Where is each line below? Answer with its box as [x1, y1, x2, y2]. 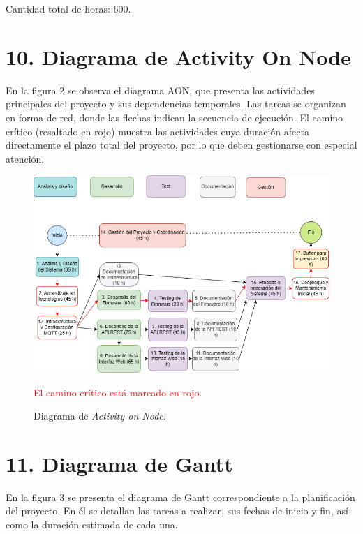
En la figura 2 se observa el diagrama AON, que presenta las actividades [6, 82, 315, 97]
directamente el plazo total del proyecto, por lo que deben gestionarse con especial [6, 138, 357, 152]
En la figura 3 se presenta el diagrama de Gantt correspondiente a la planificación [6, 489, 355, 504]
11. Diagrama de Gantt [6, 449, 233, 477]
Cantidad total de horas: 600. [6, 1, 131, 15]
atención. [6, 151, 45, 165]
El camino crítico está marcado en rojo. [34, 385, 202, 399]
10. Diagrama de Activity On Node [6, 42, 351, 71]
